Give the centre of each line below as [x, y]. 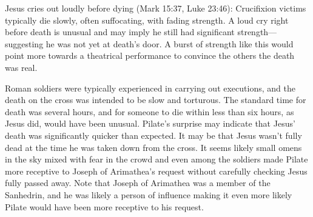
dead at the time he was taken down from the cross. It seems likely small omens [153, 147]
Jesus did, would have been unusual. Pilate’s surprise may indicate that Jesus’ [150, 123]
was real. [21, 67]
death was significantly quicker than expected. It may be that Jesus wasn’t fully [153, 135]
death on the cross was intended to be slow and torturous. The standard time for [156, 100]
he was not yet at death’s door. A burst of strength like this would [170, 43]
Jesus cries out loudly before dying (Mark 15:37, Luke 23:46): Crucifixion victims [156, 8]
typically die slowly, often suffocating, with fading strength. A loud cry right [147, 20]
